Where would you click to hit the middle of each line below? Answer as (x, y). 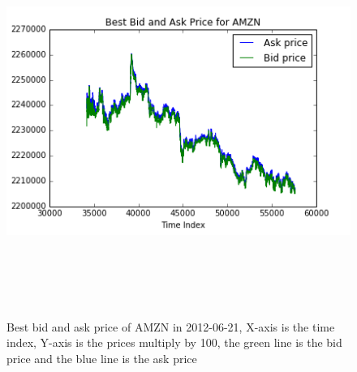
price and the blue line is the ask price (102, 358)
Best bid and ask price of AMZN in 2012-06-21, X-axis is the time (171, 326)
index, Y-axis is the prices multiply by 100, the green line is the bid (174, 342)
